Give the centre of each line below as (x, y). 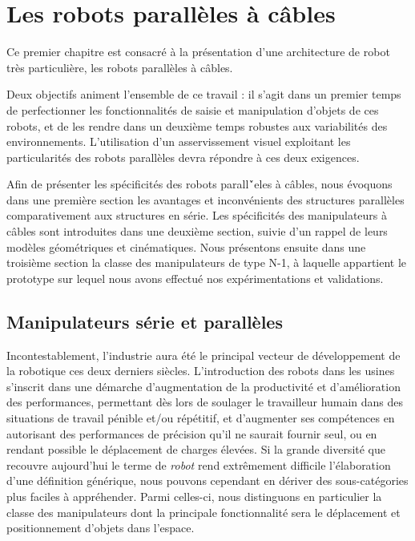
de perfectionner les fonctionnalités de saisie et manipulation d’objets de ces (193, 109)
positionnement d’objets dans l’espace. (101, 528)
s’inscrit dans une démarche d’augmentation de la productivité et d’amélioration (203, 386)
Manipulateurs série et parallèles (145, 321)
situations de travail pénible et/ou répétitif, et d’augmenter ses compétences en (201, 418)
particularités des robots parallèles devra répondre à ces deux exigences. (183, 157)
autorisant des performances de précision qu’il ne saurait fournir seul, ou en (192, 433)
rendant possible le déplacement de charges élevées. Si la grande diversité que (196, 449)
